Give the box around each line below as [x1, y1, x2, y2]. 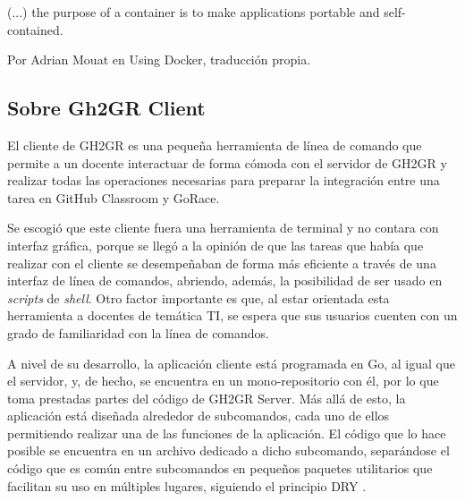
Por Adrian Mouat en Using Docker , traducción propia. [7, 50, 311, 69]
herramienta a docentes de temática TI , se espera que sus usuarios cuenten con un [7, 306, 458, 325]
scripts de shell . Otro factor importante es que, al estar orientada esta [7, 288, 390, 307]
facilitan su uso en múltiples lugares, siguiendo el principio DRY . [7, 476, 367, 495]
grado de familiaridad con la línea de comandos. [7, 323, 270, 342]
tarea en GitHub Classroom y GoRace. [7, 188, 220, 207]
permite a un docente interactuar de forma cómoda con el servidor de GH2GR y [7, 153, 447, 172]
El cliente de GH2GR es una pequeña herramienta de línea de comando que [7, 135, 422, 154]
